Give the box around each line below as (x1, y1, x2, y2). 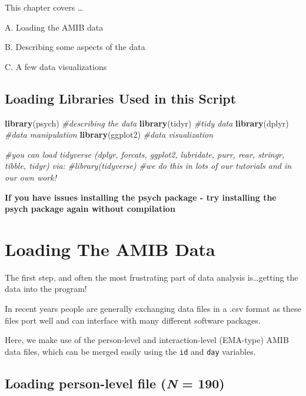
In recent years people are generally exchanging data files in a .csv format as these (5, 302, 301, 315)
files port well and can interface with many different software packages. (5, 314, 261, 326)
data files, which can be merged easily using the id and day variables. (5, 345, 256, 357)
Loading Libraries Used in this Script (5, 89, 237, 107)
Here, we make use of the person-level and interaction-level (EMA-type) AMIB (5, 334, 289, 346)
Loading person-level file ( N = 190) (5, 374, 225, 392)
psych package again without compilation (5, 202, 175, 215)
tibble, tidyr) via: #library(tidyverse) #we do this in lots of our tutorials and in (5, 159, 292, 172)
